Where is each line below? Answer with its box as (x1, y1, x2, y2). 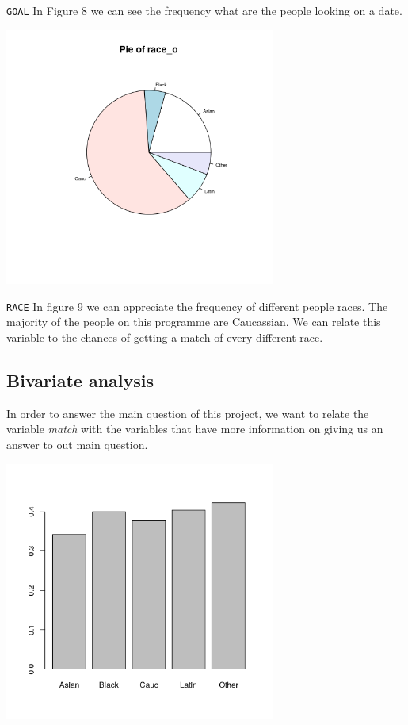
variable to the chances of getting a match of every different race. (6, 329, 323, 346)
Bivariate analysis (6, 368, 154, 393)
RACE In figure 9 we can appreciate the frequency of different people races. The (6, 297, 388, 314)
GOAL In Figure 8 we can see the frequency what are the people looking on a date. (6, 2, 402, 18)
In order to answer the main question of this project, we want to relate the (6, 405, 369, 421)
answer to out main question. (6, 436, 148, 453)
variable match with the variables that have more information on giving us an (6, 420, 383, 437)
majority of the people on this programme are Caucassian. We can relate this (6, 313, 381, 330)
